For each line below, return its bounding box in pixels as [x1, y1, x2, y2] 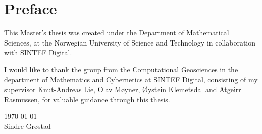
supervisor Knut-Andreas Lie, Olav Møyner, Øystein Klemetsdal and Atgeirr [4, 84, 241, 95]
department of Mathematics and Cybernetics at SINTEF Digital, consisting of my [4, 74, 258, 84]
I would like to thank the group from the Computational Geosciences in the [4, 64, 238, 74]
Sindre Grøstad [4, 120, 51, 131]
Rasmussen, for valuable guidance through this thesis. [4, 94, 170, 104]
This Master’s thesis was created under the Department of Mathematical [4, 27, 229, 38]
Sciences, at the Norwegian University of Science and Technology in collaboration [4, 37, 256, 48]
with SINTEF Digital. [4, 47, 72, 58]
